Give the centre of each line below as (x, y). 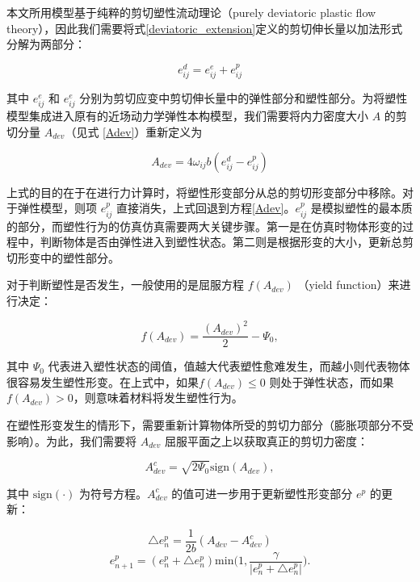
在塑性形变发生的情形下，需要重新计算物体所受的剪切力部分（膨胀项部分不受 (210, 424)
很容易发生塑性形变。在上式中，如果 (103, 381)
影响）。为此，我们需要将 (71, 440)
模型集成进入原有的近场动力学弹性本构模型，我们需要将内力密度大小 (187, 116)
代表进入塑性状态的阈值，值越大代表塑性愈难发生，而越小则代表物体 (229, 366)
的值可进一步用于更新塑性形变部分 (262, 493)
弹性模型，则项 (57, 208)
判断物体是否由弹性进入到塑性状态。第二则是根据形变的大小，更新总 (221, 242)
